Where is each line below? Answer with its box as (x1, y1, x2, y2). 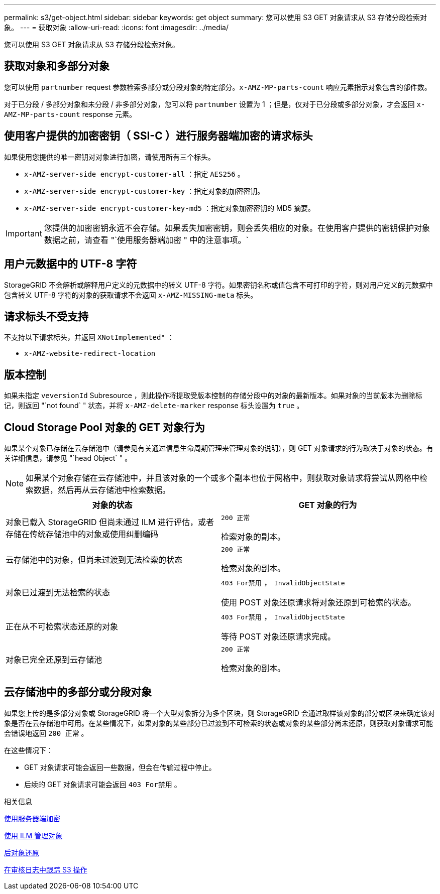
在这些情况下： (4, 745, 53, 754)
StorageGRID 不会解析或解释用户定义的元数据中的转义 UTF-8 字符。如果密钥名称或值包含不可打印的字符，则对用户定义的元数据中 (4, 280, 433, 289)
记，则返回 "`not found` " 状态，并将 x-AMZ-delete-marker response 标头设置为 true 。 (4, 401, 304, 410)
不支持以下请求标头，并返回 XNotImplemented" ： (4, 333, 174, 342)
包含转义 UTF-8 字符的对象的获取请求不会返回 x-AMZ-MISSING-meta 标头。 (4, 290, 258, 299)
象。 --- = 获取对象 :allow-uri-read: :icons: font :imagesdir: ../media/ (4, 23, 229, 32)
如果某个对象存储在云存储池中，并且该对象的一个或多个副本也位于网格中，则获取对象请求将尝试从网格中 (26, 473, 420, 483)
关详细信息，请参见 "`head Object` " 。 (4, 454, 132, 463)
